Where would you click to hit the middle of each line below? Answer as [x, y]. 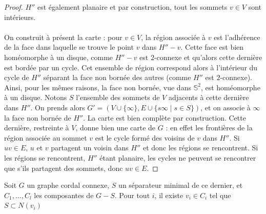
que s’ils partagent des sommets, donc [64, 168]
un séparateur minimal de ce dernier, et [181, 185]
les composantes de [64, 195]
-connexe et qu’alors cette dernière [208, 57]
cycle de [17, 77]
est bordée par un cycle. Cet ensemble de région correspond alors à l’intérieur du [131, 67]
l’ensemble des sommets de [118, 97]
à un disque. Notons [36, 97]
